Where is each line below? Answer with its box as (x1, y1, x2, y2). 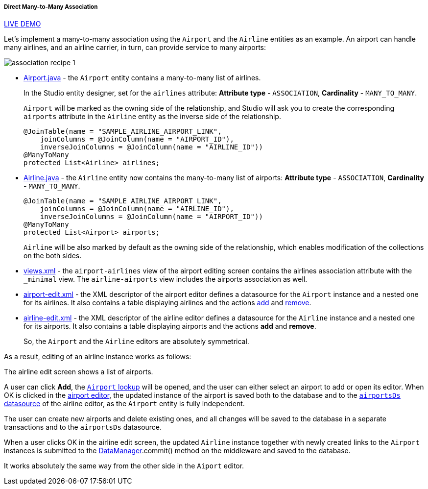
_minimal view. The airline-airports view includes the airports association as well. (24, 275, 308, 284)
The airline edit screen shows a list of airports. (4, 367, 153, 376)
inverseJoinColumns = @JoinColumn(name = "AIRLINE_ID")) (40, 143, 263, 151)
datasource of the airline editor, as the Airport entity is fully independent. (4, 399, 245, 408)
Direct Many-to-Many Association (4, 3, 98, 10)
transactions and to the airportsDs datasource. (4, 423, 162, 432)
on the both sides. (24, 251, 82, 260)
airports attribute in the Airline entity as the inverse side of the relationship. (24, 112, 281, 121)
